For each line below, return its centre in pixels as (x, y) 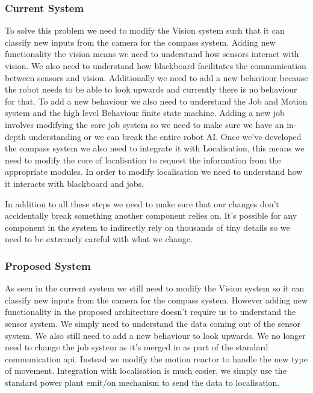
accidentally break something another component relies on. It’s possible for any (151, 215)
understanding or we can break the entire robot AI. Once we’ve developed (165, 136)
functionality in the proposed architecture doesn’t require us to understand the (150, 312)
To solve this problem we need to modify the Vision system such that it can (145, 30)
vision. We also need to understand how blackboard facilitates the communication (156, 65)
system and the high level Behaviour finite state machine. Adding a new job (145, 113)
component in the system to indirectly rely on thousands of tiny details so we (147, 227)
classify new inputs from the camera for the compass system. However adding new (156, 300)
